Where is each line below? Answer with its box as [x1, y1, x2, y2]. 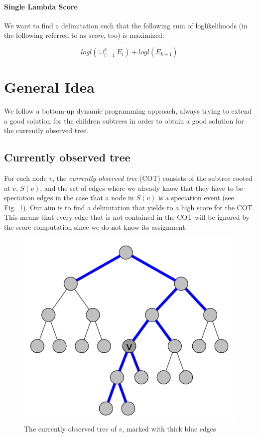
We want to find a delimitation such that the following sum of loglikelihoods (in [4, 20, 248, 30]
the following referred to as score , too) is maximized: [4, 30, 164, 40]
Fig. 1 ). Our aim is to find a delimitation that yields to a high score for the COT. [4, 202, 255, 212]
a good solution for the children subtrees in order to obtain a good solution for [4, 115, 244, 126]
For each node [4, 173, 47, 183]
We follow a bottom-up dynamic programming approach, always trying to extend [4, 106, 252, 116]
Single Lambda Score [4, 1, 78, 11]
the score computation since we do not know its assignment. [4, 222, 187, 232]
